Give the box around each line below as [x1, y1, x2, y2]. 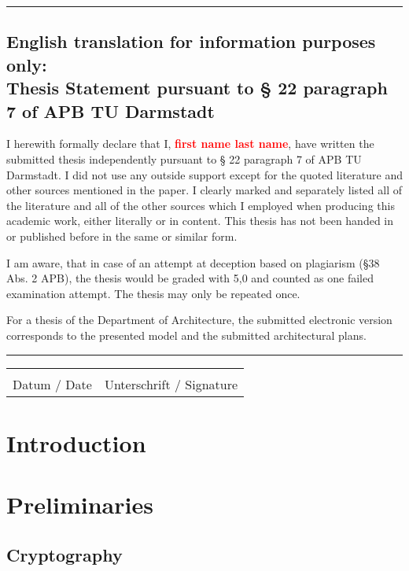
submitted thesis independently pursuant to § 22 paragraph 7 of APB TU [6, 150, 362, 167]
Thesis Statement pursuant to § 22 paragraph [6, 76, 388, 100]
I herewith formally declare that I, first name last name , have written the [6, 135, 374, 152]
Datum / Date [13, 374, 92, 393]
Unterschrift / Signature [104, 374, 238, 393]
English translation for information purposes [6, 29, 376, 53]
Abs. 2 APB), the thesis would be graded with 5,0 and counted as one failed [6, 270, 374, 286]
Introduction [6, 426, 146, 459]
